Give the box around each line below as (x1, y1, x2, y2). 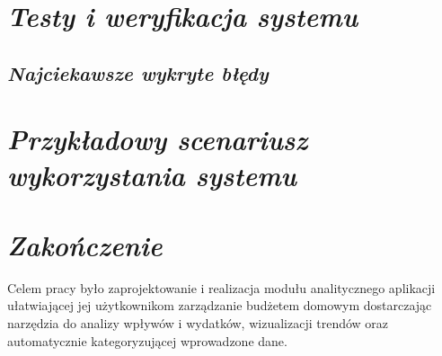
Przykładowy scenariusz (7, 120, 308, 158)
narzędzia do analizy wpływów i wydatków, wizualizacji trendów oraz (7, 314, 389, 333)
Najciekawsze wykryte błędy (7, 58, 269, 86)
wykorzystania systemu (7, 156, 297, 193)
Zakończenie (7, 226, 163, 263)
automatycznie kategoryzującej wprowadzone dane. (7, 331, 287, 350)
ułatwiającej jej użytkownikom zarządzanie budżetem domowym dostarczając (7, 296, 432, 315)
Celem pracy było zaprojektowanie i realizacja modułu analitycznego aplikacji (7, 278, 436, 297)
